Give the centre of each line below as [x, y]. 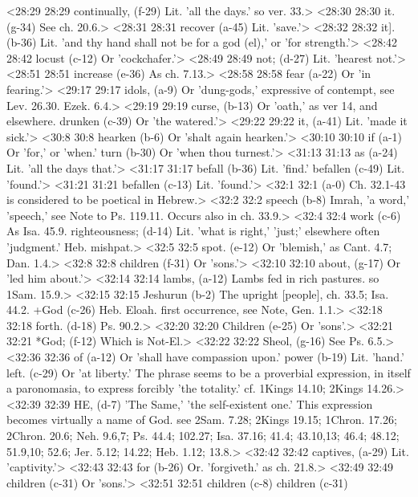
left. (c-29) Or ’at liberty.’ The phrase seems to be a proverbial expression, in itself [209, 372]
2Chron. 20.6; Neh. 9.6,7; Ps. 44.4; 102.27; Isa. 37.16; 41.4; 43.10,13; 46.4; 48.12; [203, 436]
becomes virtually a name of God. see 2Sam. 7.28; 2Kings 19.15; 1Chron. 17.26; [202, 420]
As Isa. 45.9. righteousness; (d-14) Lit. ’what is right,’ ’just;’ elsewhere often [193, 231]
